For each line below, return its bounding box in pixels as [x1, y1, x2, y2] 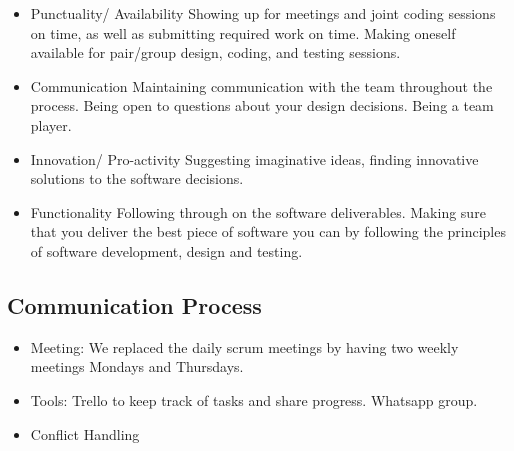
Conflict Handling [30, 423, 140, 444]
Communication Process [7, 289, 262, 320]
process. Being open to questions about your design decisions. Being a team [30, 95, 494, 116]
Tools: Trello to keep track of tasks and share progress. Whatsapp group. [30, 389, 478, 410]
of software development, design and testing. [30, 240, 303, 261]
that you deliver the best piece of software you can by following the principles [30, 221, 506, 242]
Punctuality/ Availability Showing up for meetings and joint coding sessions [30, 3, 496, 23]
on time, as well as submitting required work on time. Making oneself [30, 22, 456, 43]
